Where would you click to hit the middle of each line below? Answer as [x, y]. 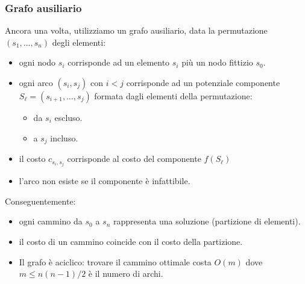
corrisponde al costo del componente [134, 159]
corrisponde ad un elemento [119, 62]
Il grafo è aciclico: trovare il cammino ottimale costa [115, 261]
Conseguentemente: [40, 201]
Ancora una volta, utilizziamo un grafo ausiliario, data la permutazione [136, 30]
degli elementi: [79, 42]
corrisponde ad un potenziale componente [203, 82]
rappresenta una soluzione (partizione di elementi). [207, 221]
